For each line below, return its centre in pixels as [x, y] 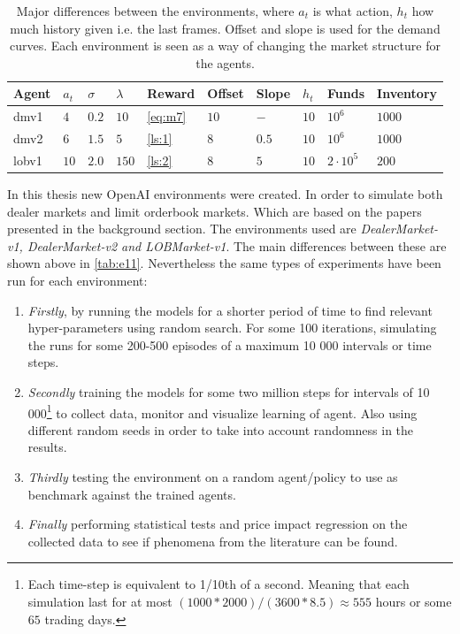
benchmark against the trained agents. [132, 494]
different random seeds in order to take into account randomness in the [221, 429]
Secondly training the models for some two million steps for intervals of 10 [229, 391]
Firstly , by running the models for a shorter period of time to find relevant [230, 310]
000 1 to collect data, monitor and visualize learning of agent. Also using [222, 411]
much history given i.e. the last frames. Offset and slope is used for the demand [225, 28]
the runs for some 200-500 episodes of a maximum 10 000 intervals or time [230, 344]
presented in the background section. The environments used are [182, 229]
